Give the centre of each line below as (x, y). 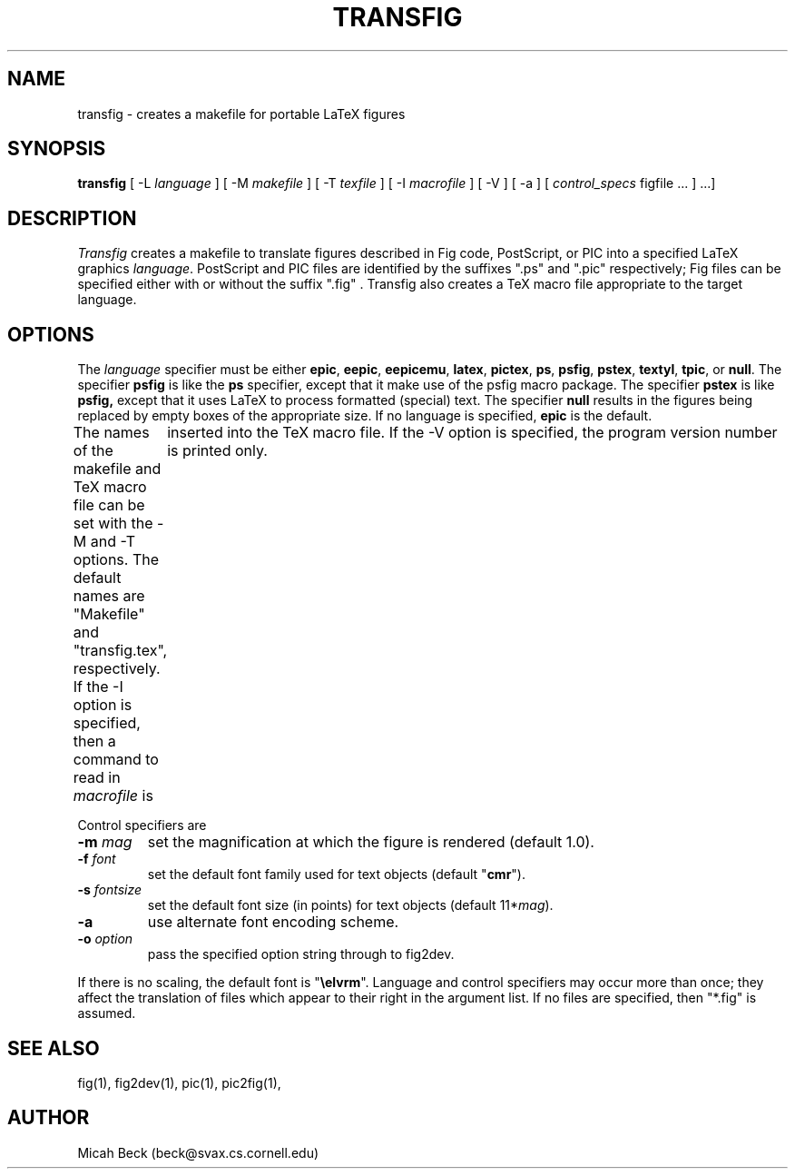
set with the (113, 524)
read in (97, 778)
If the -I (98, 687)
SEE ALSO (54, 1048)
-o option (105, 939)
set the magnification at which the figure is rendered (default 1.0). (371, 842)
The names (111, 433)
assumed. (107, 1013)
